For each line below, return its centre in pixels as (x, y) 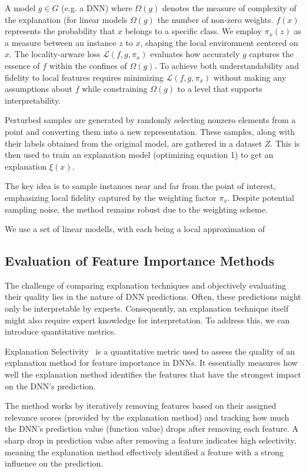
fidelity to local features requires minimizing (84, 77)
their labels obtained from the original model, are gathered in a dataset (134, 143)
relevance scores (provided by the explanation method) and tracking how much (147, 417)
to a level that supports (220, 89)
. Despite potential (261, 197)
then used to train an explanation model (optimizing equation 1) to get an (139, 155)
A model (20, 8)
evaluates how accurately (195, 54)
